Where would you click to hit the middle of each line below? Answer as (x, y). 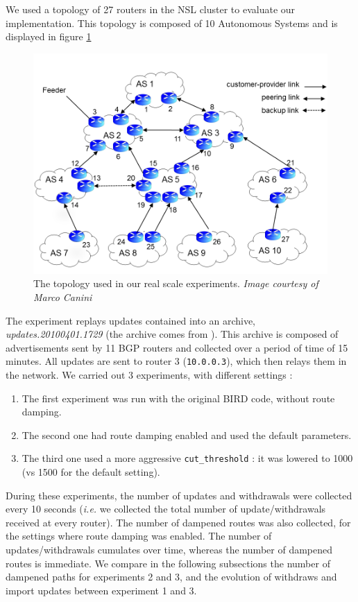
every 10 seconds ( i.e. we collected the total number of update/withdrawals (166, 509)
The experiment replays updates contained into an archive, (130, 320)
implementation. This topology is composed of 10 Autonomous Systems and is (172, 23)
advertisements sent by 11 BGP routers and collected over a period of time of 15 (177, 347)
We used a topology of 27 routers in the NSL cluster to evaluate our (151, 9)
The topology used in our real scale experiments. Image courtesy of (176, 283)
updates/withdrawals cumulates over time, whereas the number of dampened (169, 549)
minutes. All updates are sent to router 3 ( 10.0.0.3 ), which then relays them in (176, 361)
